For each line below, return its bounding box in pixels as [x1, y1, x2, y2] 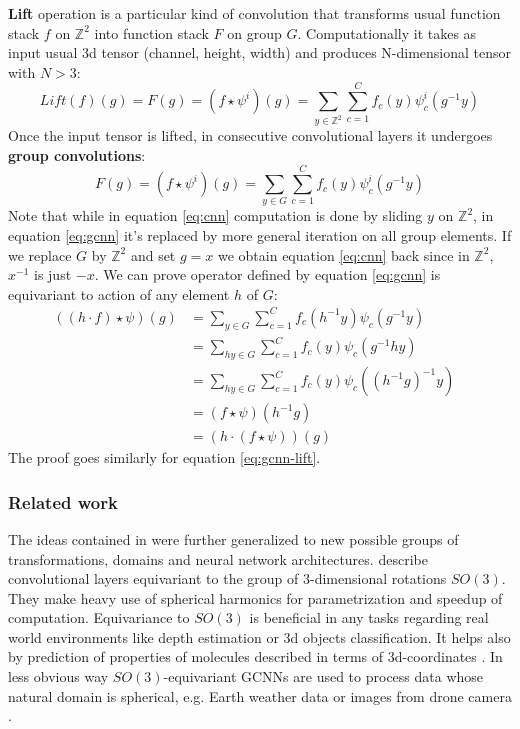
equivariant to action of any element [8, 283, 230, 304]
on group [227, 22, 282, 43]
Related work [8, 489, 118, 514]
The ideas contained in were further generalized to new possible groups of [8, 528, 459, 549]
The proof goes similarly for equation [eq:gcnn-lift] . [8, 447, 321, 468]
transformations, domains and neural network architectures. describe [8, 548, 428, 569]
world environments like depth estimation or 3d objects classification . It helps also [8, 626, 511, 647]
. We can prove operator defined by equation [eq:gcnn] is [94, 264, 441, 285]
